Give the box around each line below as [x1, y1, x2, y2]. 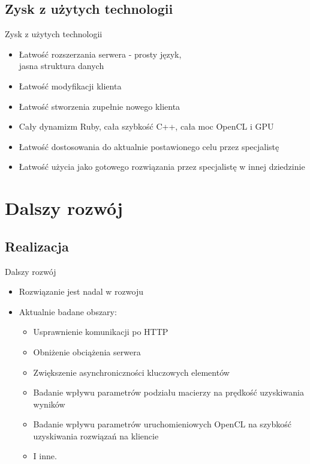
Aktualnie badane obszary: [19, 305, 117, 318]
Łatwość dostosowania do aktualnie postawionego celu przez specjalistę [19, 140, 279, 152]
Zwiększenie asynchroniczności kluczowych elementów [33, 366, 230, 378]
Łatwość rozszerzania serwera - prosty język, [19, 47, 182, 60]
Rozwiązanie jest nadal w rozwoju [19, 285, 143, 298]
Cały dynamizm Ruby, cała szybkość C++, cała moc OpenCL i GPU [19, 120, 274, 133]
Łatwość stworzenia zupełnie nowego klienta [19, 100, 180, 112]
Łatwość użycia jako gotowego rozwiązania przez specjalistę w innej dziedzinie [19, 160, 305, 173]
